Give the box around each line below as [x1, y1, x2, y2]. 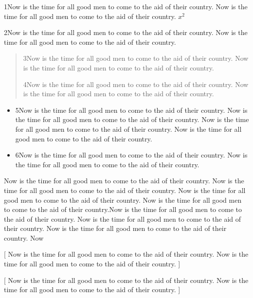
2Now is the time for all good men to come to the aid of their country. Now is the [4, 27, 248, 37]
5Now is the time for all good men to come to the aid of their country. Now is [15, 105, 248, 115]
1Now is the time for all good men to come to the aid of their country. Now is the [4, 1, 248, 11]
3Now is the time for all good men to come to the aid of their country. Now [23, 53, 249, 63]
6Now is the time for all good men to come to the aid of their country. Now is [15, 150, 248, 160]
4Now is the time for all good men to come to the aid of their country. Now [23, 79, 249, 89]
